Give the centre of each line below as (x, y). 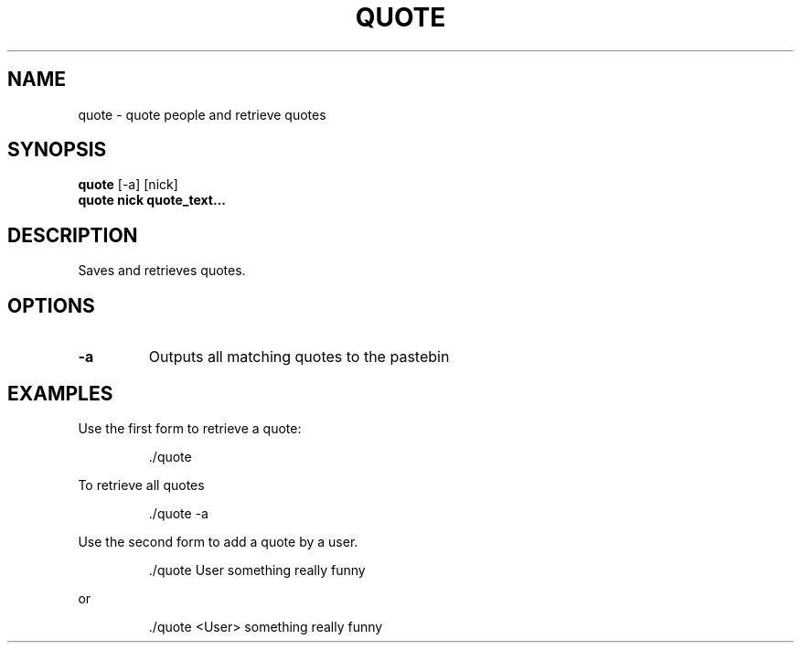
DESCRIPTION (73, 235)
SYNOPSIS (57, 150)
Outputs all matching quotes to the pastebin (299, 357)
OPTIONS (51, 305)
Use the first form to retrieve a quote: (190, 428)
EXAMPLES (60, 393)
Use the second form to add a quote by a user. (218, 541)
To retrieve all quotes (141, 485)
